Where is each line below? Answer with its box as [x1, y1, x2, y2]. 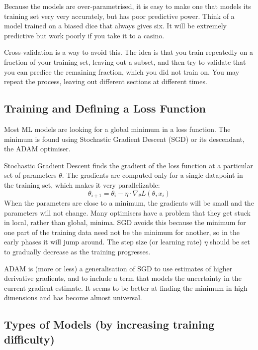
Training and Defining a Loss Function [4, 101, 206, 116]
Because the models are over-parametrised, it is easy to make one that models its [4, 1, 251, 11]
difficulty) [4, 331, 55, 347]
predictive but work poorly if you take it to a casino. [4, 30, 165, 40]
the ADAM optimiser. [4, 143, 71, 154]
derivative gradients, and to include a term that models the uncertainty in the [4, 273, 242, 283]
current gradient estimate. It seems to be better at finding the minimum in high [4, 282, 248, 293]
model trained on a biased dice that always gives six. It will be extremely [4, 20, 227, 31]
